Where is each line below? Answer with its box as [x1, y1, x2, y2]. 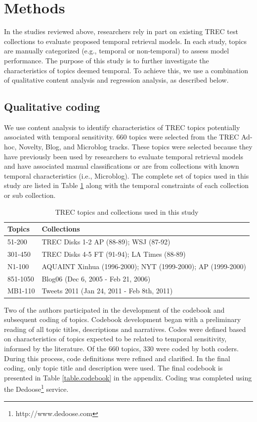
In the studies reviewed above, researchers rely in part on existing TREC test [4, 26, 238, 37]
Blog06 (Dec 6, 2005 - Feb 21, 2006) [42, 273, 151, 283]
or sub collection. [4, 190, 56, 200]
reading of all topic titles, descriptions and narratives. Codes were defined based [4, 324, 246, 334]
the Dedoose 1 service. [4, 382, 69, 394]
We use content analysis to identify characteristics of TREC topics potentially [4, 122, 240, 132]
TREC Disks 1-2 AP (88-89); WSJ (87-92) [42, 236, 171, 247]
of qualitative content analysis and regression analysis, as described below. [4, 75, 229, 85]
